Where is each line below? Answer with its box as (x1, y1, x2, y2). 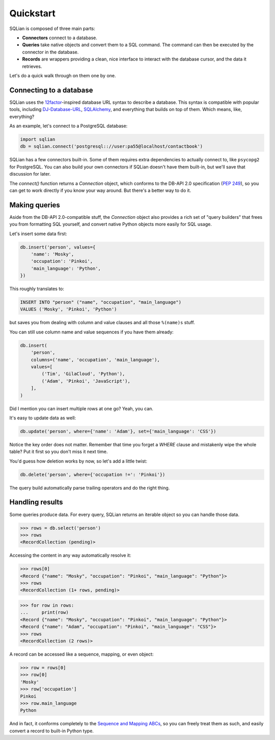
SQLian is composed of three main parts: (9, 25, 95, 32)
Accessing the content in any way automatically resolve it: (9, 552, 131, 558)
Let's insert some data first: (9, 231, 67, 237)
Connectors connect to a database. (22, 35, 98, 41)
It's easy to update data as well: (9, 415, 76, 421)
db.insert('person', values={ (20, 244, 96, 250)
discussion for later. (9, 171, 51, 177)
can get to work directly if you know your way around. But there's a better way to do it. (9, 187, 191, 193)
